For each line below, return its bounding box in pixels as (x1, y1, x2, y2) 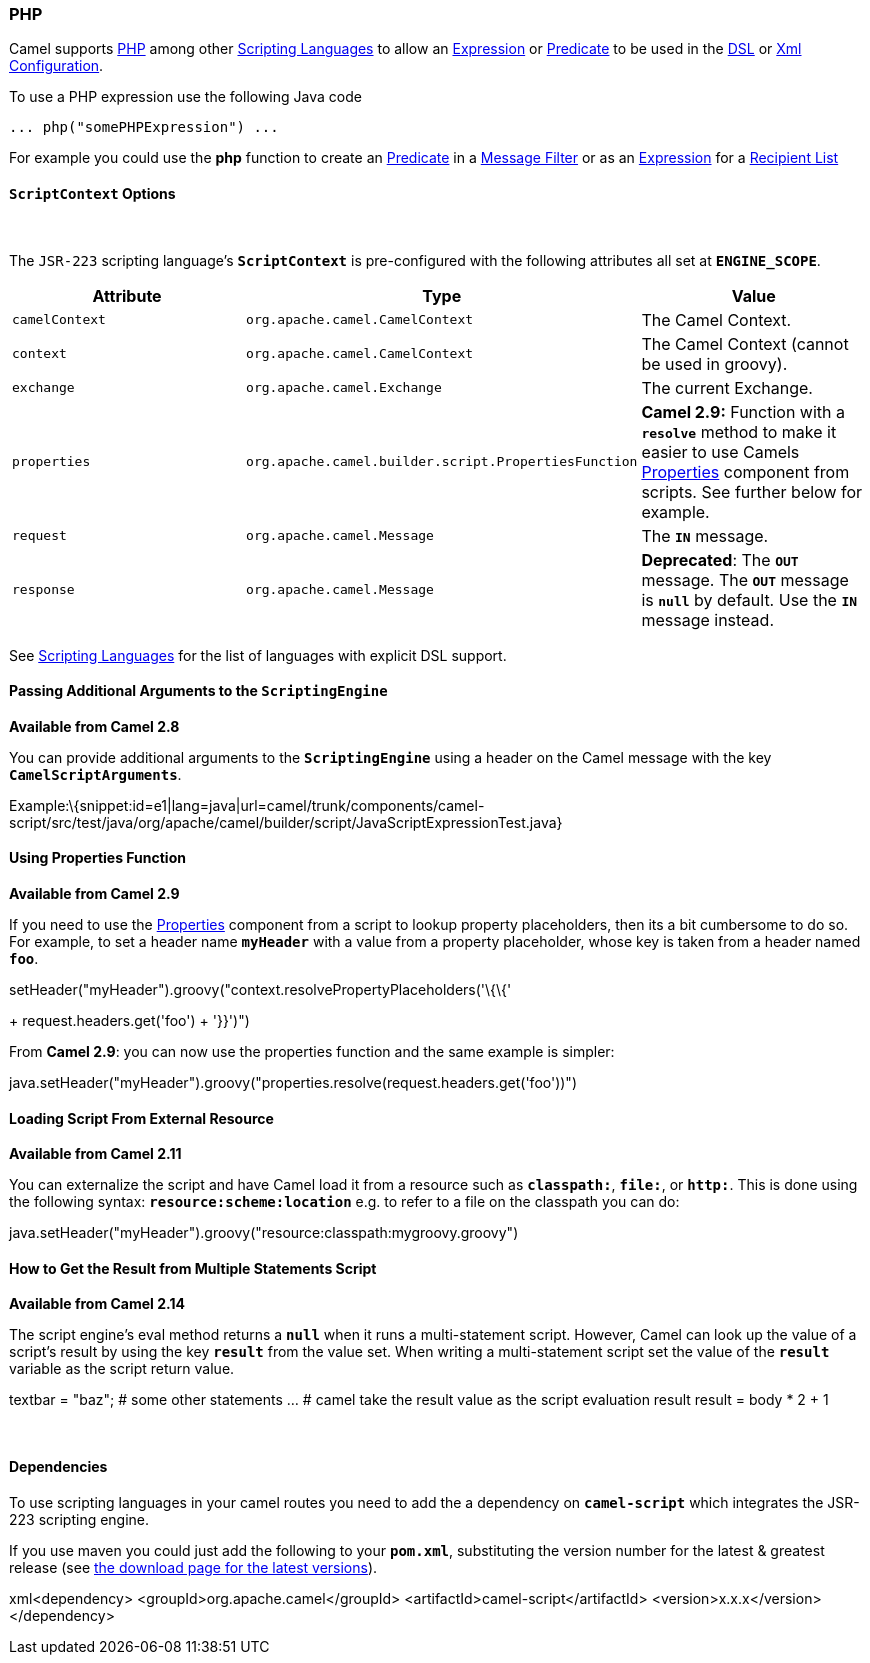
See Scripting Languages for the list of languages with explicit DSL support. (9, 646, 507, 664)
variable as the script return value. (9, 1360, 235, 1378)
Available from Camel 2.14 (9, 1295, 185, 1313)
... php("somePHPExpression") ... (9, 119, 279, 136)
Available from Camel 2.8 (9, 717, 180, 735)
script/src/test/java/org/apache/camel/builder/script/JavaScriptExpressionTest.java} (9, 813, 563, 831)
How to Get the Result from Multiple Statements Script (9, 1259, 377, 1277)
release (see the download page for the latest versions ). (9, 1558, 378, 1576)
